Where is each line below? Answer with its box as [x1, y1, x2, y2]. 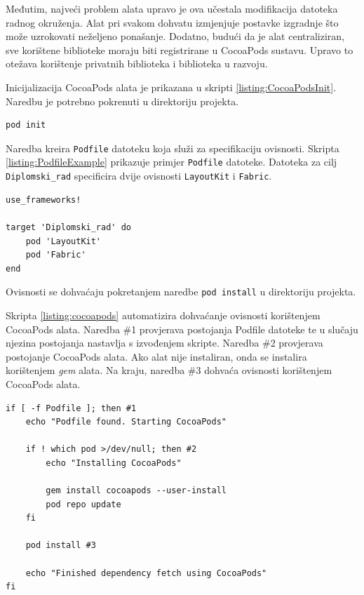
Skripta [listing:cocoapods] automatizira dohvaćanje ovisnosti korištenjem [6, 307, 321, 322]
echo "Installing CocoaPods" [46, 457, 182, 468]
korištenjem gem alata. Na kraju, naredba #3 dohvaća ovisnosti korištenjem [6, 363, 332, 377]
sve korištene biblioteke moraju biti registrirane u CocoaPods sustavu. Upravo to [6, 42, 353, 57]
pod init [6, 120, 46, 131]
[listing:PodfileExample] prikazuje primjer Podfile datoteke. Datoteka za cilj [6, 154, 337, 169]
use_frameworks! [6, 194, 81, 205]
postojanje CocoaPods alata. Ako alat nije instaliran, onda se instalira [6, 349, 307, 363]
